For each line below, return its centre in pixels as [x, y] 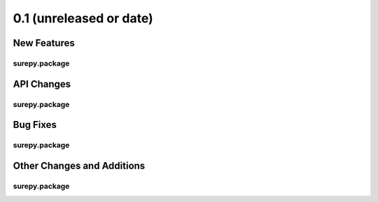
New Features [44, 43]
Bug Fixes [35, 125]
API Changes [42, 84]
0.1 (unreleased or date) [83, 18]
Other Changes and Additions [79, 165]
